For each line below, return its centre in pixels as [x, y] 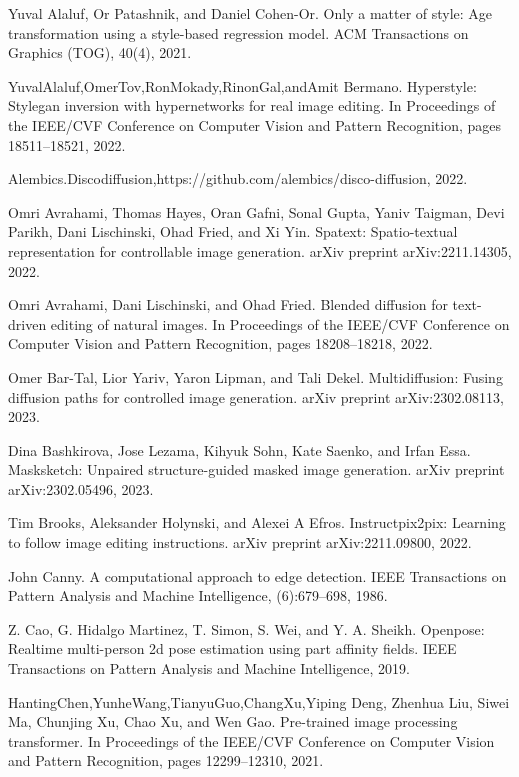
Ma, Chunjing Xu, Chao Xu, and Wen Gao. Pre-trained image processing [233, 721]
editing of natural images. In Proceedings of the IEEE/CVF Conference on [280, 323]
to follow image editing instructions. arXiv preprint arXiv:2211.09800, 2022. [240, 542]
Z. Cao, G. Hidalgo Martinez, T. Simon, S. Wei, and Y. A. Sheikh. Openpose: [246, 628]
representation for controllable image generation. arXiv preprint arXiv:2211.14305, [260, 250]
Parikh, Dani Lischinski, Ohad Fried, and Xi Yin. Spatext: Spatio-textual [233, 231]
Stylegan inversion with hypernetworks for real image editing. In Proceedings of [252, 105]
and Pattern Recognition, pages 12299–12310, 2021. [166, 760]
